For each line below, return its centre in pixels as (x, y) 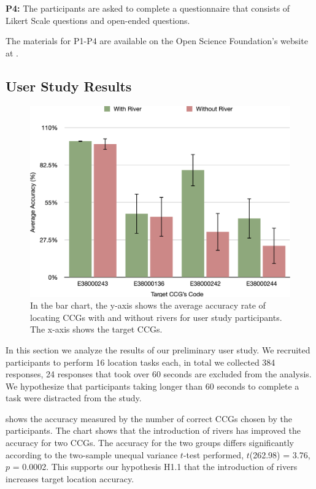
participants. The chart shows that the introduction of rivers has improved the (153, 430)
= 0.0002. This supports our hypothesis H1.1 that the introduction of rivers (155, 467)
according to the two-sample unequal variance (92, 454)
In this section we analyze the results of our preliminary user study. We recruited (158, 349)
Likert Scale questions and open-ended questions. (98, 20)
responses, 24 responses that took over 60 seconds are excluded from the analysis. (159, 374)
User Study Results (69, 86)
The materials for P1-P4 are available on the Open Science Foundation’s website (157, 41)
